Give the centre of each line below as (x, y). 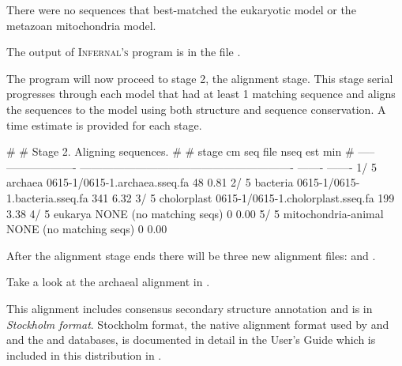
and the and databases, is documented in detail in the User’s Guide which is (191, 340)
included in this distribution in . (84, 355)
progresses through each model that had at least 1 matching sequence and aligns (201, 94)
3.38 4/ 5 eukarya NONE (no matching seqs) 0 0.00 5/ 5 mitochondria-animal (195, 213)
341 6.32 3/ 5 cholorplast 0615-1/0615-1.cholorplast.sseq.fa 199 (243, 197)
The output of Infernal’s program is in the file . (124, 52)
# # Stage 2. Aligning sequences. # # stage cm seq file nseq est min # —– (191, 151)
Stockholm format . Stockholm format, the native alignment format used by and (198, 324)
